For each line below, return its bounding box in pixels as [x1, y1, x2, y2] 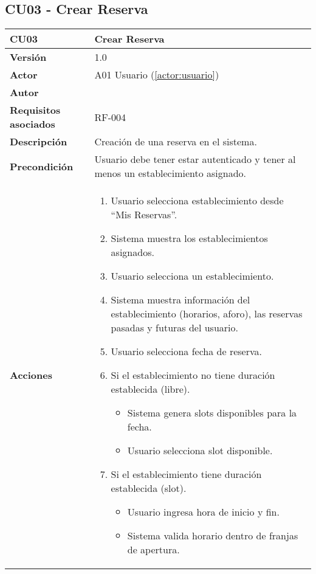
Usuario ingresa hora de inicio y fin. [127, 505, 280, 519]
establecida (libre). [111, 382, 190, 396]
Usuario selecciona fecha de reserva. [111, 344, 262, 359]
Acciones [10, 368, 52, 382]
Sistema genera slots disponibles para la [127, 406, 297, 420]
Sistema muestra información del [111, 292, 250, 307]
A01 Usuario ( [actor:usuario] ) [94, 67, 219, 82]
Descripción [10, 134, 67, 149]
